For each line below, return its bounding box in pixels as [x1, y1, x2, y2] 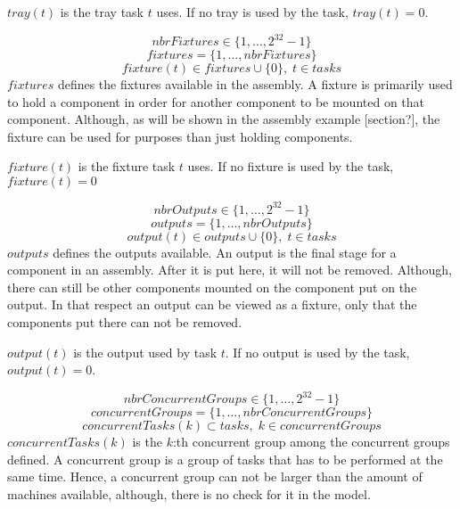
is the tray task [60, 3, 144, 21]
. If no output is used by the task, [225, 342, 410, 361]
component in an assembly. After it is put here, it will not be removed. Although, [7, 260, 452, 279]
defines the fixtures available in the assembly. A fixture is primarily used [57, 75, 453, 94]
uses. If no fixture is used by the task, [187, 157, 394, 176]
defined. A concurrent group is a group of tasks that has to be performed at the [7, 449, 443, 468]
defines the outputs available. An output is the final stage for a [53, 242, 397, 261]
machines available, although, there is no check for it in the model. [7, 485, 371, 503]
